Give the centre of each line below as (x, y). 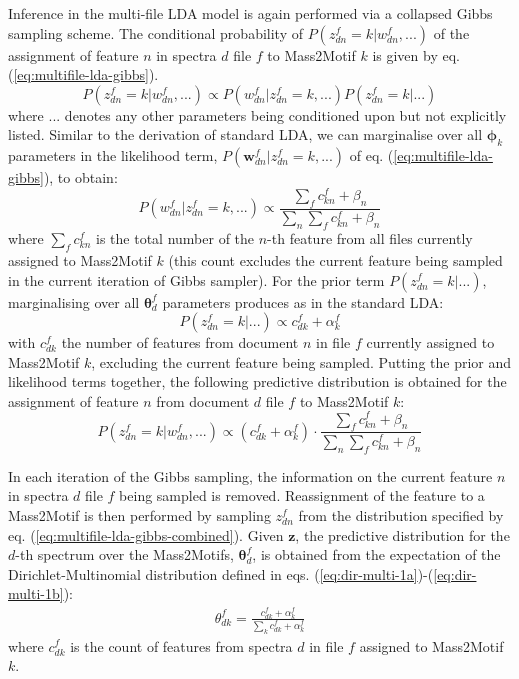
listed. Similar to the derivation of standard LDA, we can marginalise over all (245, 134)
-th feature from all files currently (370, 238)
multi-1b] (36, 593)
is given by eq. (416, 54)
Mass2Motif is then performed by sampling (139, 515)
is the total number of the (175, 238)
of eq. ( (371, 155)
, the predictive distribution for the (402, 534)
